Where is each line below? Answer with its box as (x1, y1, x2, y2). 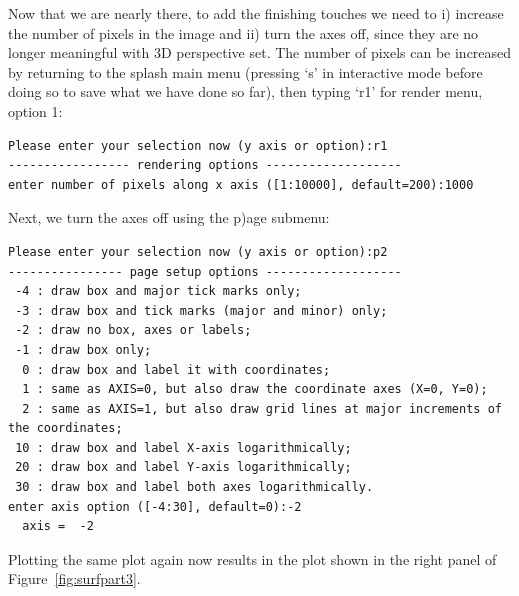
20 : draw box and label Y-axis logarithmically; (15, 460, 352, 475)
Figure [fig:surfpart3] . (8, 568, 141, 589)
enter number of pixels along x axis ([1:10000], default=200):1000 (8, 177, 474, 192)
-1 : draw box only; (15, 342, 152, 357)
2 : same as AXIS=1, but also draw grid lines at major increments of (22, 401, 502, 416)
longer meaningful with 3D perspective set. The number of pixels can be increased (8, 42, 512, 63)
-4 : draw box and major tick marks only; (15, 284, 302, 299)
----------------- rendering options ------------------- (8, 158, 402, 173)
